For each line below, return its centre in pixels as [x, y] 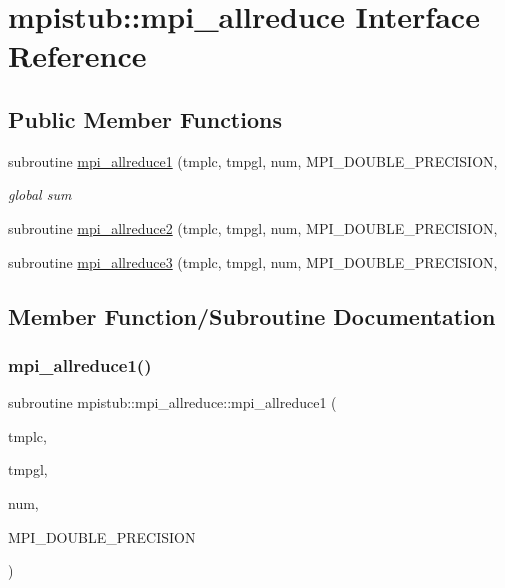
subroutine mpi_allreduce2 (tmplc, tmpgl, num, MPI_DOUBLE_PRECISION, [253, 227]
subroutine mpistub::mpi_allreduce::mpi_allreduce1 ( [172, 402]
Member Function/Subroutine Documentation [252, 315]
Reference [77, 55]
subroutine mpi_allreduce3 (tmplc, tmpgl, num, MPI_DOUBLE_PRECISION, [253, 261]
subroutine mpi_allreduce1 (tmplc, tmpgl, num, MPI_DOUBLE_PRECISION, [253, 160]
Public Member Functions [145, 118]
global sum [40, 194]
